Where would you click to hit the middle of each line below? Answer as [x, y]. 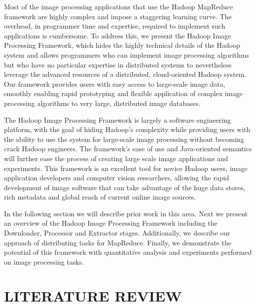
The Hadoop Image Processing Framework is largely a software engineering [117, 119]
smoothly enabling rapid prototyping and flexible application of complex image [123, 93]
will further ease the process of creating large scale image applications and [116, 158]
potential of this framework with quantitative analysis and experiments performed [128, 252]
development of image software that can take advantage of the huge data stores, [125, 187]
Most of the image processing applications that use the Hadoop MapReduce [119, 6]
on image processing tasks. [44, 261]
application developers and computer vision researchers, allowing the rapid [117, 178]
